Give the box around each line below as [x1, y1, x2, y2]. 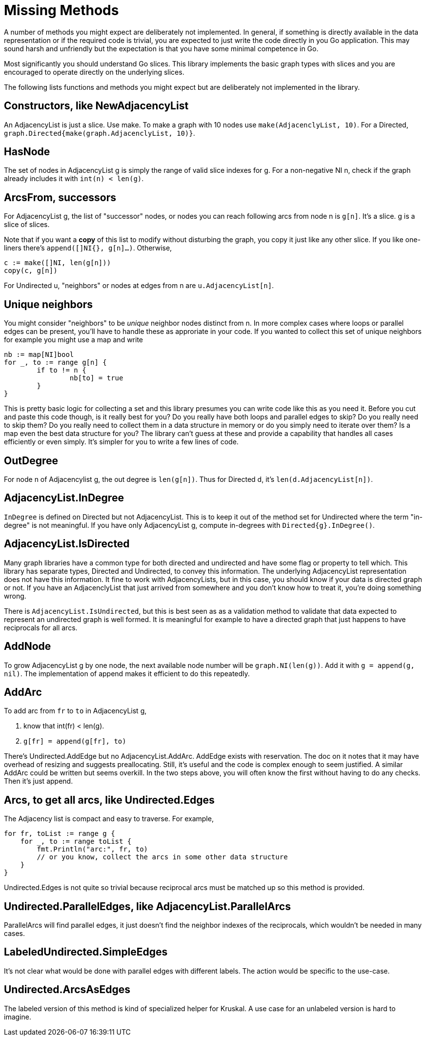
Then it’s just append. [4, 777, 73, 786]
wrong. [4, 591, 26, 600]
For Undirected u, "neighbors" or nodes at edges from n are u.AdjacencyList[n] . [4, 281, 274, 290]
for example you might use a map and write [4, 335, 143, 344]
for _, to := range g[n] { [4, 358, 107, 367]
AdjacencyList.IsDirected [4, 538, 130, 550]
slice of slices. [4, 220, 50, 229]
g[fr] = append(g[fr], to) [23, 737, 126, 746]
